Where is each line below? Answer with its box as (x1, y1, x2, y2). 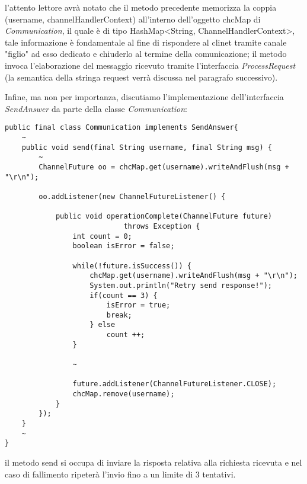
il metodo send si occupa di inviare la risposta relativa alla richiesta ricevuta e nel (5, 456, 302, 468)
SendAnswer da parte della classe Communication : (5, 102, 187, 114)
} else (89, 320, 116, 329)
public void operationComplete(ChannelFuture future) (55, 212, 273, 221)
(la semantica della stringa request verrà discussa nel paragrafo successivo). (5, 70, 278, 83)
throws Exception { (123, 222, 200, 230)
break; (106, 310, 132, 319)
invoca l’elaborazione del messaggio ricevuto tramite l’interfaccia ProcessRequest (5, 59, 296, 71)
